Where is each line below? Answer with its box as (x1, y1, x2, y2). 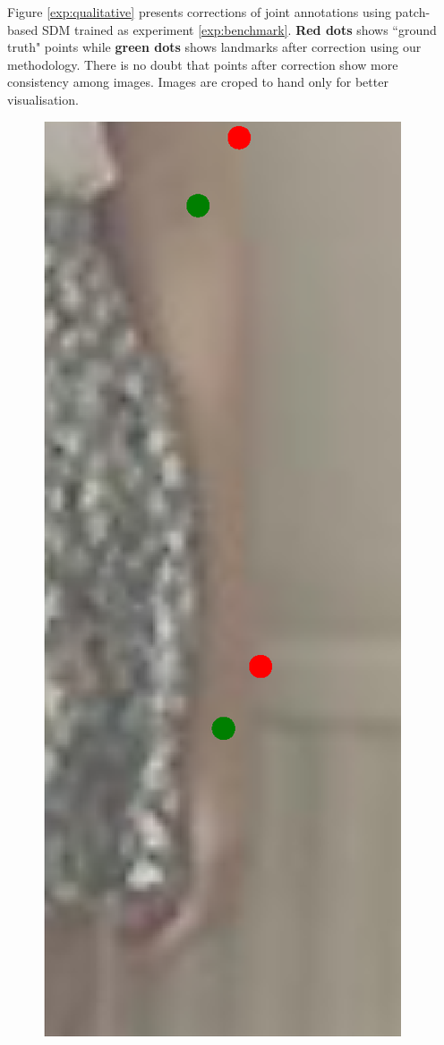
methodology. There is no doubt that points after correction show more (7, 55, 398, 73)
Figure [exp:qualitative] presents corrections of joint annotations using (7, 3, 391, 21)
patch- (395, 3, 431, 21)
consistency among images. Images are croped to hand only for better (7, 72, 388, 91)
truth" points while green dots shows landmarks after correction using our (7, 38, 422, 56)
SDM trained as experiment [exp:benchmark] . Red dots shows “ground (41, 20, 437, 38)
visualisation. (7, 89, 79, 108)
